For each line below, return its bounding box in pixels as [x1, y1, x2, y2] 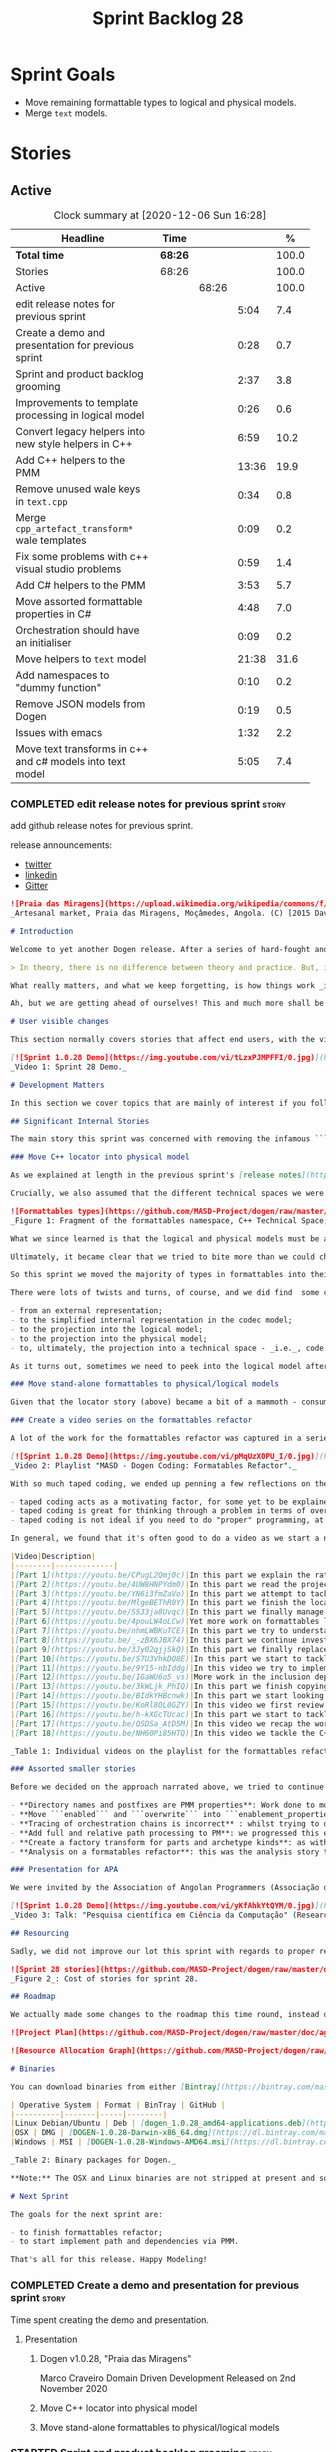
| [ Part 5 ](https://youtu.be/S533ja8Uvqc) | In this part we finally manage [10, 1607, 325, 1617]
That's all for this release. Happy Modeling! [10, 2255, 208, 2265]
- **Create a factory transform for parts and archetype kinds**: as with [10, 1837, 329, 1847]
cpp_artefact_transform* [15, 523, 134, 534]
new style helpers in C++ [15, 437, 133, 451]
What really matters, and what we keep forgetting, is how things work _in [10, 980, 333, 991]
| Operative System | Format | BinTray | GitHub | [10, 2100, 226, 2110]
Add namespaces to [15, 668, 110, 682]
